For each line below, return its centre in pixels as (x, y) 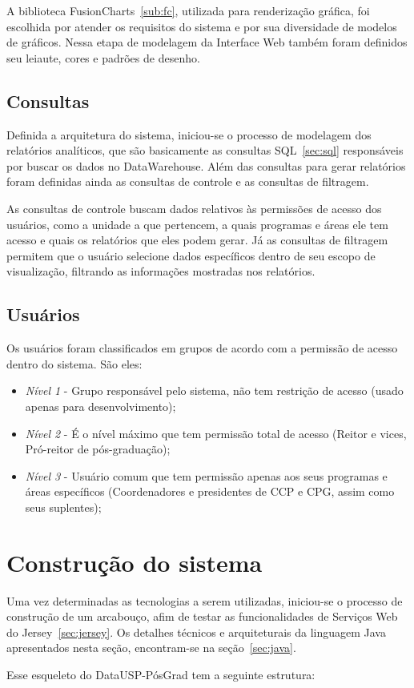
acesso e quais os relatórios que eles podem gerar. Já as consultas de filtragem (197, 240)
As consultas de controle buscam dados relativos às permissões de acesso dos (194, 208)
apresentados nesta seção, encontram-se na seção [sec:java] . (151, 648)
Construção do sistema (135, 562)
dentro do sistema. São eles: (74, 363)
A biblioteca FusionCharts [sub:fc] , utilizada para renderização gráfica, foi (188, 10)
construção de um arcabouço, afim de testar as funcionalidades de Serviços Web (202, 616)
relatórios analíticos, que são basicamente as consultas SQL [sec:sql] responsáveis (205, 150)
